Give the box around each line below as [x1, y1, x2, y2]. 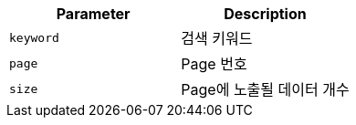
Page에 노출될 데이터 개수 [181, 80, 350, 99]
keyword [9, 30, 59, 45]
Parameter [56, 5, 131, 23]
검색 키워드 [181, 29, 253, 47]
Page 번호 [181, 55, 247, 73]
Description [224, 5, 307, 23]
